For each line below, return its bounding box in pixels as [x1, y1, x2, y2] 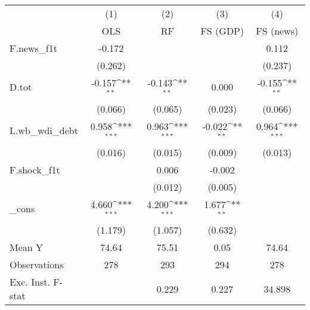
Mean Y [10, 240, 44, 255]
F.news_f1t [10, 41, 57, 55]
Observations [10, 258, 64, 272]
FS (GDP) [200, 24, 244, 38]
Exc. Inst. [10, 275, 50, 289]
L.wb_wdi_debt [10, 123, 78, 138]
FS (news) [256, 24, 299, 38]
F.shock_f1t [10, 162, 60, 176]
